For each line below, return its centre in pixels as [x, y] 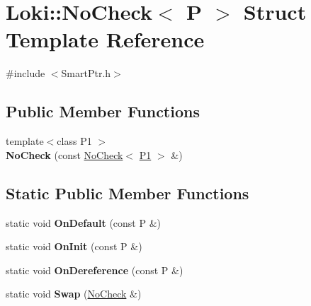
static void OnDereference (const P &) [95, 270]
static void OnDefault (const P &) [83, 222]
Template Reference [105, 39]
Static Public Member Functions [128, 193]
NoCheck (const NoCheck [64, 154]
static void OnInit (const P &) [74, 246]
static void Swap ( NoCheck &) [74, 294]
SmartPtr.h [86, 73]
